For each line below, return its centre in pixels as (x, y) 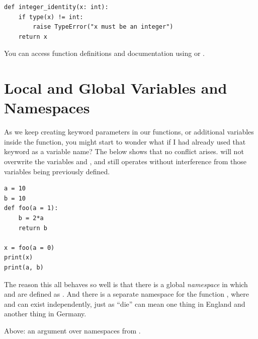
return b (33, 228)
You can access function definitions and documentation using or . (104, 53)
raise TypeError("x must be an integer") (103, 27)
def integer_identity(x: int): (56, 7)
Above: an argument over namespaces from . (72, 330)
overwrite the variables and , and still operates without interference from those (125, 161)
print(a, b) (24, 267)
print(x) (19, 258)
